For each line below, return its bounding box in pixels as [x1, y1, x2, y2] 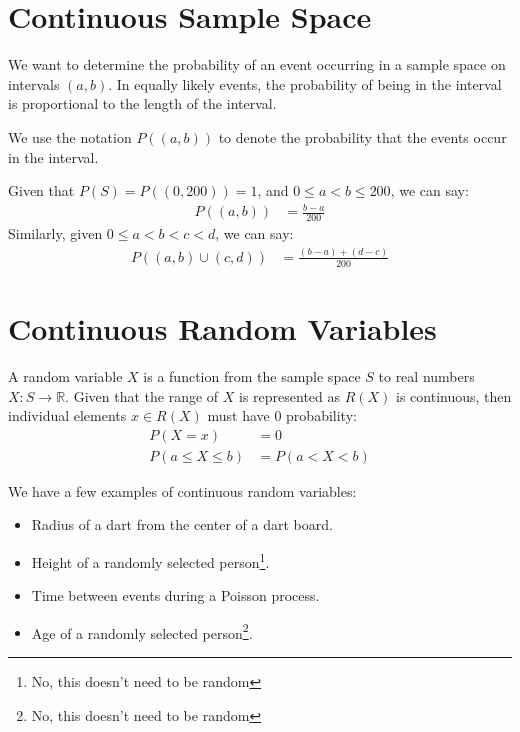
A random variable [8, 365, 123, 386]
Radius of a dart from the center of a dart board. [31, 514, 333, 535]
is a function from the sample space [143, 365, 361, 386]
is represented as [239, 385, 341, 406]
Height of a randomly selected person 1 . [31, 548, 270, 572]
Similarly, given [8, 223, 103, 244]
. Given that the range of [65, 385, 219, 406]
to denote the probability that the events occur [218, 126, 507, 147]
